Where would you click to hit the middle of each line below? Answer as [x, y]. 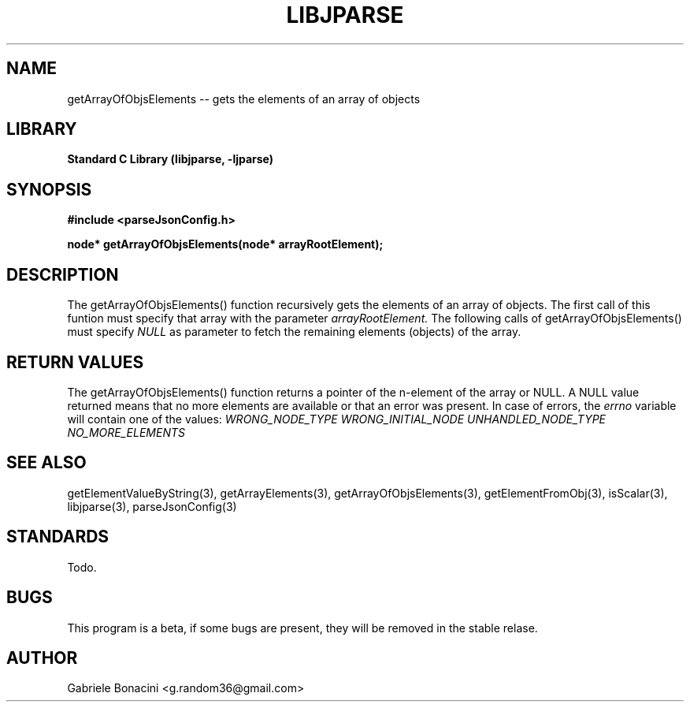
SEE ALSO [46, 463]
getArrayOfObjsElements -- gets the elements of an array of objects [244, 99]
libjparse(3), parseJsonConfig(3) [152, 506]
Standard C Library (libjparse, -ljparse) [171, 159]
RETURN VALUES [75, 362]
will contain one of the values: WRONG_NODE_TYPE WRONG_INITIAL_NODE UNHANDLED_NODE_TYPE [336, 419]
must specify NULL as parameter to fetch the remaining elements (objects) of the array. [294, 332]
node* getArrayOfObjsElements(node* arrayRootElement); [225, 244]
